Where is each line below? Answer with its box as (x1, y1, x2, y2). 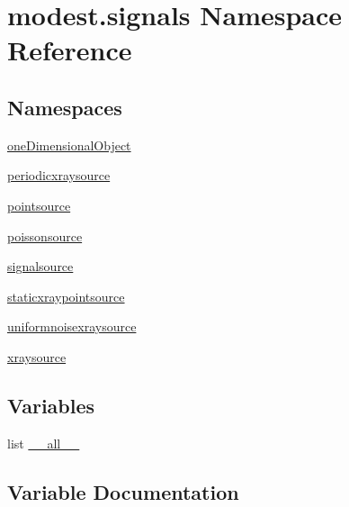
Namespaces (7, 93, 122, 121)
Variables (7, 391, 95, 419)
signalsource (7, 257, 74, 276)
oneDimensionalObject (7, 135, 131, 154)
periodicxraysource (7, 166, 111, 185)
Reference (7, 32, 132, 68)
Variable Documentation (7, 477, 239, 505)
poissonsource (7, 226, 83, 245)
